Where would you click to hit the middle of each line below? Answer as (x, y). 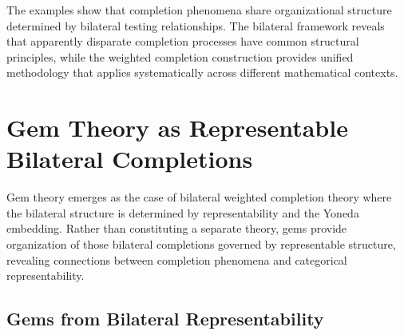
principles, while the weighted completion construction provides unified (180, 56)
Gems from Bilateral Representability (165, 319)
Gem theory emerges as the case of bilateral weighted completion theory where (199, 197)
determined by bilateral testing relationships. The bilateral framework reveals (196, 25)
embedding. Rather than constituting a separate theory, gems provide (177, 228)
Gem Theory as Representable (177, 128)
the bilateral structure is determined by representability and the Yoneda (183, 212)
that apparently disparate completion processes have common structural (183, 41)
